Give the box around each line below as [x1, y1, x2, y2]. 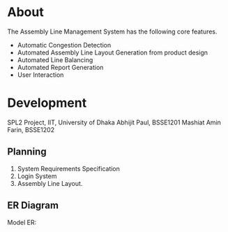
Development [7, 95, 87, 111]
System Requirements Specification [17, 164, 121, 173]
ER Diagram [7, 200, 59, 212]
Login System [17, 172, 57, 180]
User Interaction [17, 71, 64, 79]
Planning [7, 146, 47, 158]
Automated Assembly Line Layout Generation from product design [17, 48, 208, 57]
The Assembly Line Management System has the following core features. [7, 27, 218, 36]
